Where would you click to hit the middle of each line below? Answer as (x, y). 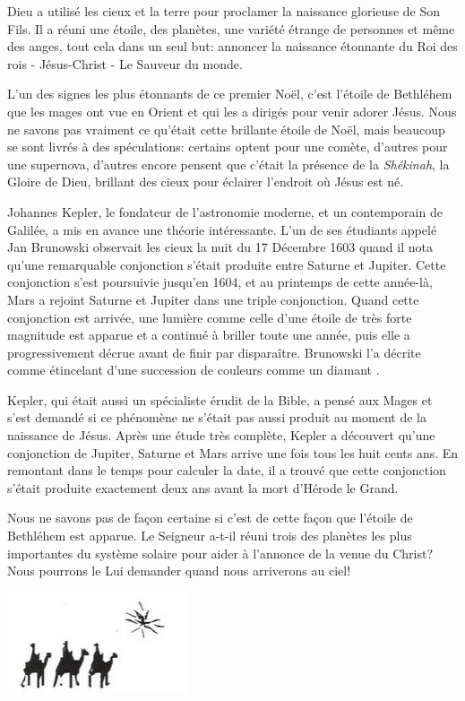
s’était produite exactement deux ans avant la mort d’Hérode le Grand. (203, 487)
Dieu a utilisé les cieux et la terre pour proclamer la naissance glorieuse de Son (224, 11)
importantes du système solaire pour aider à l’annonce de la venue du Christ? (220, 553)
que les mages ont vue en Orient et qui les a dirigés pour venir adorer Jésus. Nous (232, 111)
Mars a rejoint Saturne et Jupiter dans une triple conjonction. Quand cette (213, 299)
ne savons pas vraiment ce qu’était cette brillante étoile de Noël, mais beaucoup (226, 129)
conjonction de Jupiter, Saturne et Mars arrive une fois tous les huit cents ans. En (233, 452)
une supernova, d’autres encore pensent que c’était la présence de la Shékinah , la (228, 164)
